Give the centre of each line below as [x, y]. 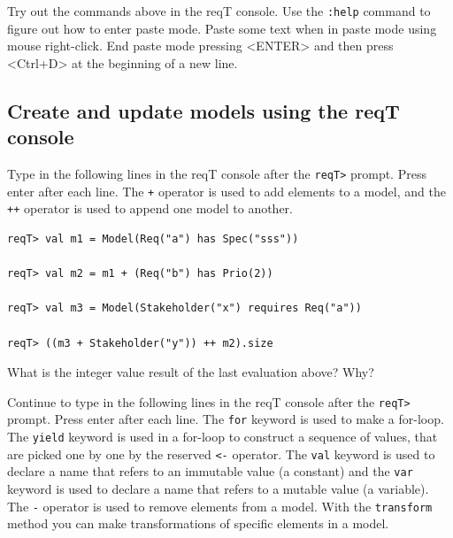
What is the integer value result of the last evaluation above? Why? [191, 372]
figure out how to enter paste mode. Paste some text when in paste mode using [222, 28]
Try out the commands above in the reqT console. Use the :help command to [219, 11]
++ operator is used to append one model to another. [150, 208]
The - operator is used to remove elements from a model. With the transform [220, 506]
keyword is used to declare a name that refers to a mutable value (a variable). [218, 489]
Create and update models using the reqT [203, 110]
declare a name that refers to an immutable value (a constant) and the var [210, 471]
